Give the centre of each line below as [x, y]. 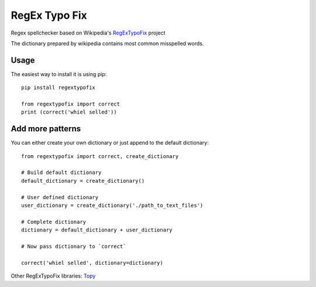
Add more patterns [46, 129]
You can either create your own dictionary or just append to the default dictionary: [110, 143]
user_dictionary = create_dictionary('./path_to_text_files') [112, 206]
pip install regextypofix [59, 88]
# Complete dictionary [54, 222]
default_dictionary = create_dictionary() [83, 181]
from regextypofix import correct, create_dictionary [100, 156]
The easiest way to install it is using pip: [59, 74]
